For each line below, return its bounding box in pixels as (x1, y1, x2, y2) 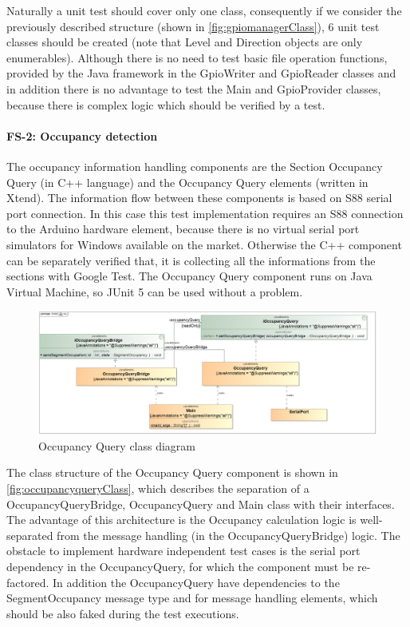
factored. (6, 573, 49, 590)
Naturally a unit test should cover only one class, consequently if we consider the (6, 2, 402, 18)
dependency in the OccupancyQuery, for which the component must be (6, 558, 354, 574)
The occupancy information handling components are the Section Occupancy (6, 157, 383, 174)
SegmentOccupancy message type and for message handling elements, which (6, 589, 378, 606)
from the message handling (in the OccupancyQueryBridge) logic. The (57, 526, 400, 543)
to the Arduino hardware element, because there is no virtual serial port (6, 220, 360, 237)
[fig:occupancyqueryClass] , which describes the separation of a (6, 479, 309, 496)
